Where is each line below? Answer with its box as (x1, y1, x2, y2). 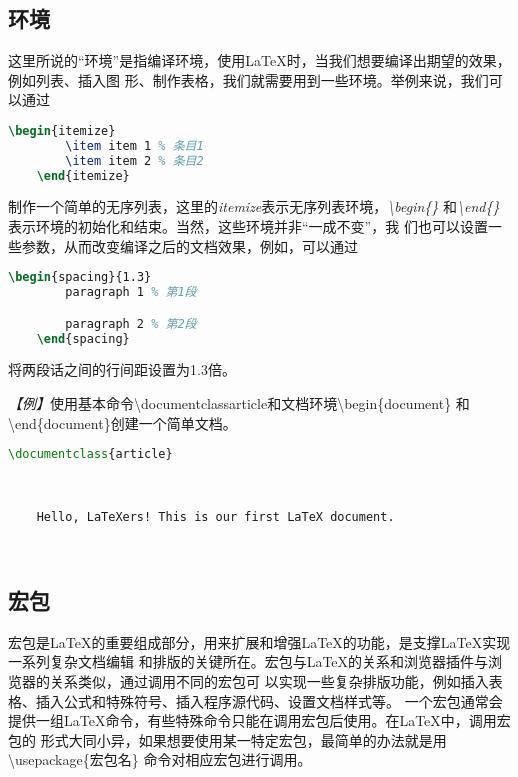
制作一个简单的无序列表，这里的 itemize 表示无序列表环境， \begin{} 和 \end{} (8, 196, 500, 217)
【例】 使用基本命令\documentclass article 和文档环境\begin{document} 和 (8, 393, 470, 414)
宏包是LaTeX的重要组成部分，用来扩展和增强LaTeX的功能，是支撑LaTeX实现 (8, 631, 511, 652)
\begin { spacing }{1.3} (8, 270, 152, 285)
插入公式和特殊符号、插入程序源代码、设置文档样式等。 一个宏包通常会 (35, 690, 503, 711)
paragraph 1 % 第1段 (65, 285, 197, 300)
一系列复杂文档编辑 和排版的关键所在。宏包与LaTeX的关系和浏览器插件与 (8, 651, 489, 672)
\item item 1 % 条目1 (65, 138, 204, 153)
